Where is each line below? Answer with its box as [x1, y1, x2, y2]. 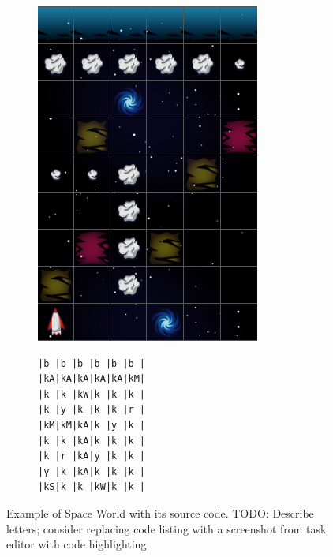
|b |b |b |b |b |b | [38, 357, 146, 369]
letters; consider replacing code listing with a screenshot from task [6, 520, 327, 536]
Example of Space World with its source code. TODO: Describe [6, 504, 314, 521]
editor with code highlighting [6, 536, 147, 552]
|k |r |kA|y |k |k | [38, 450, 146, 462]
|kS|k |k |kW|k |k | [38, 481, 146, 493]
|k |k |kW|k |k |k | [38, 388, 146, 400]
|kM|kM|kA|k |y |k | [38, 419, 146, 431]
